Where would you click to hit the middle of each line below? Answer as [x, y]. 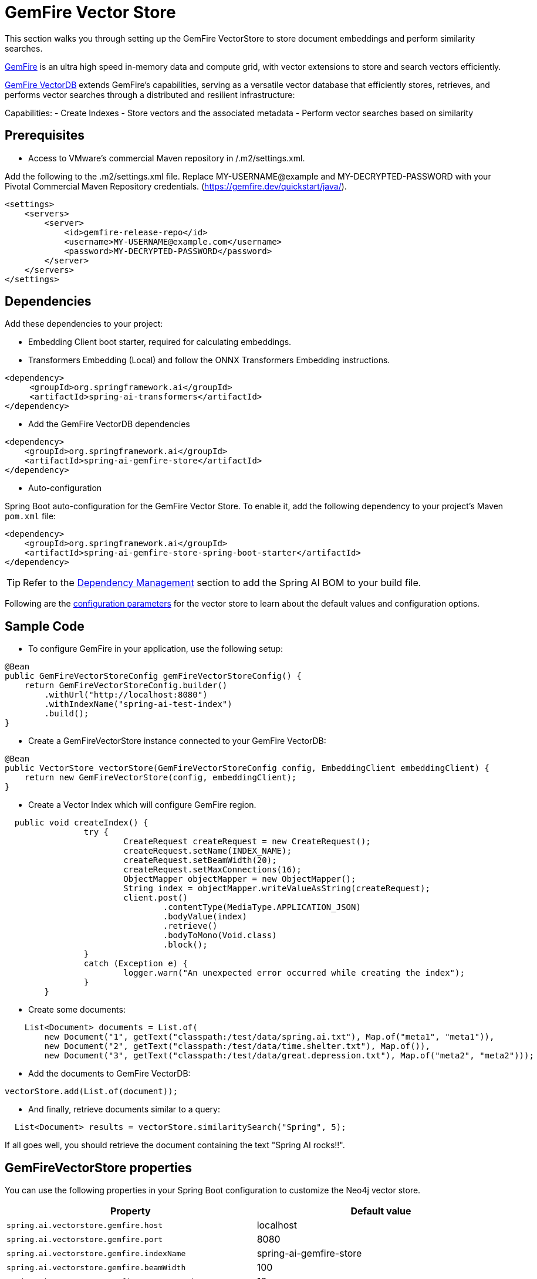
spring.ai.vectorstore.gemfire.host [85, 1225]
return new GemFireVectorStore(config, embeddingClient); [161, 778]
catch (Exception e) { [136, 964]
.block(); [185, 945]
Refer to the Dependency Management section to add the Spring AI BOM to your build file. [222, 583]
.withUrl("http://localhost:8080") [126, 695]
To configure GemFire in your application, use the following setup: [156, 649]
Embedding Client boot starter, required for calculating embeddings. [160, 342]
